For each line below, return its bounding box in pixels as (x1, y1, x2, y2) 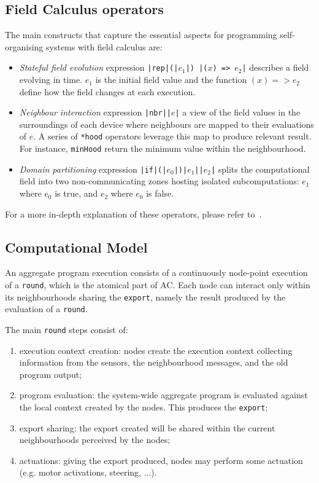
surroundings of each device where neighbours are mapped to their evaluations (19, 117, 314, 130)
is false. (146, 187, 174, 200)
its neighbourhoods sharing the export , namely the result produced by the (5, 290, 286, 303)
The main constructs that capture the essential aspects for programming (5, 28, 277, 41)
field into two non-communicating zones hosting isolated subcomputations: (19, 175, 299, 187)
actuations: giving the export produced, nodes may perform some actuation (19, 454, 303, 466)
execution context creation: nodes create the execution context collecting (19, 344, 293, 356)
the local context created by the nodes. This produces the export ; (19, 401, 268, 414)
